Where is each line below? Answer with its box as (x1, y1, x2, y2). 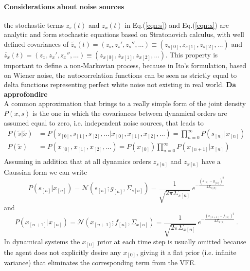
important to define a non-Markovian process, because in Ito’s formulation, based (4, 60, 247, 70)
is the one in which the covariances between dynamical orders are (32, 108, 227, 118)
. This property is (165, 49, 218, 59)
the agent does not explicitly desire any (4, 247, 121, 257)
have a (201, 156, 221, 166)
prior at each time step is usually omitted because (97, 236, 246, 247)
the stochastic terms (4, 19, 64, 30)
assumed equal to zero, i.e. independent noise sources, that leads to (4, 117, 204, 127)
